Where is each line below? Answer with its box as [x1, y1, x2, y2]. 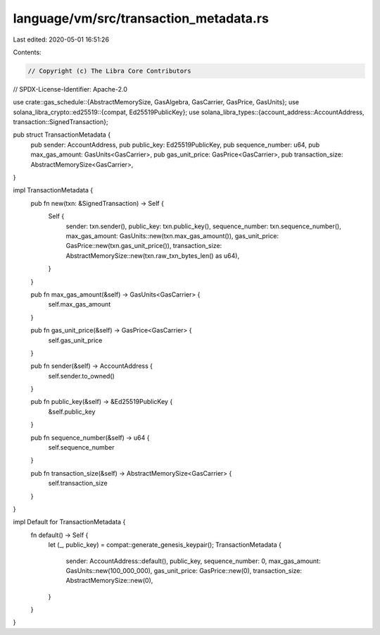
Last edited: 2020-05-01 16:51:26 [13, 35, 109, 44]
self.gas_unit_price [48, 335, 103, 345]
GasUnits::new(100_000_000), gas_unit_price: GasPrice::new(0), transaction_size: [65, 566, 303, 574]
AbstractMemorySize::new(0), [65, 577, 153, 585]
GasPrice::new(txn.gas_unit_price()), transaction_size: [65, 242, 222, 250]
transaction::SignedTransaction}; [13, 118, 108, 126]
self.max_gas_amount [48, 300, 111, 309]
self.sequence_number [48, 443, 115, 452]
